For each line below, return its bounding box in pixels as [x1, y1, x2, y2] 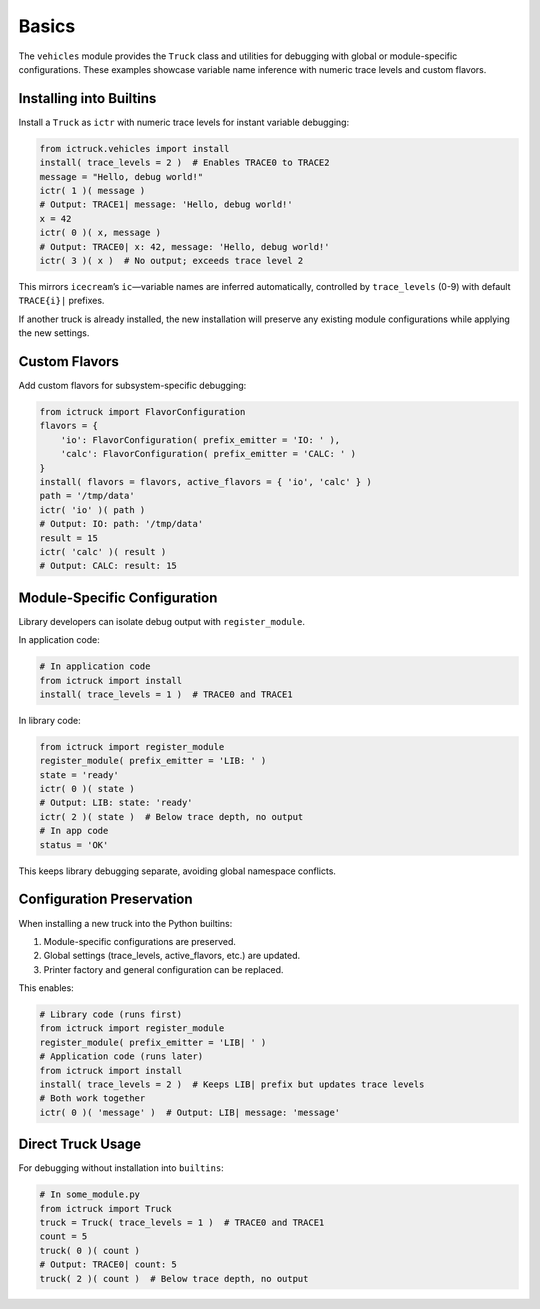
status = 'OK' [39, 839, 109, 850]
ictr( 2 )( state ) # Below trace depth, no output [39, 811, 304, 822]
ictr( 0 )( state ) [39, 783, 135, 795]
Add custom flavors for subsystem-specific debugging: [18, 380, 247, 392]
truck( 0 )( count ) [39, 1245, 140, 1256]
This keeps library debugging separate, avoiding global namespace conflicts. [18, 865, 337, 877]
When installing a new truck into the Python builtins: [18, 917, 233, 929]
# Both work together [39, 1093, 146, 1104]
